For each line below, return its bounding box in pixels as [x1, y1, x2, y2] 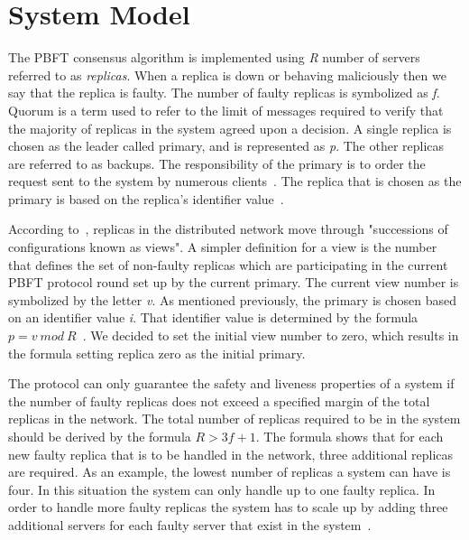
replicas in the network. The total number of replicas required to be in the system [8, 409, 461, 428]
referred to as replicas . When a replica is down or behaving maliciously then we [8, 65, 446, 84]
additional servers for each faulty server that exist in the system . [8, 515, 372, 534]
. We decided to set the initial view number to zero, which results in [82, 326, 459, 345]
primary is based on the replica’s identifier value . [8, 189, 284, 208]
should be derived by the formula [8, 427, 191, 445]
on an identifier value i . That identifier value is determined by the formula [8, 308, 418, 327]
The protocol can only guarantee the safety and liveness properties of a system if [8, 374, 455, 393]
